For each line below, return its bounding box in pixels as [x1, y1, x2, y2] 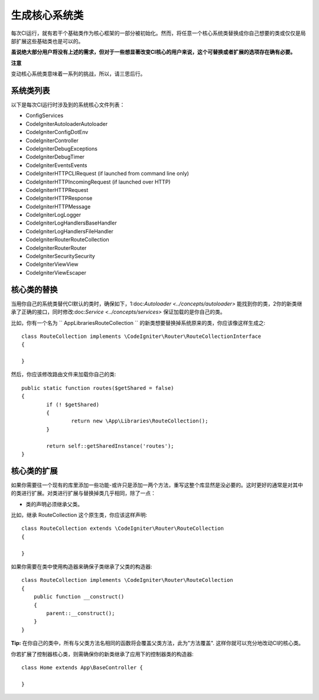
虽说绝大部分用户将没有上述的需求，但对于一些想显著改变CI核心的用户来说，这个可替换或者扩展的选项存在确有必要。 [11, 48, 296, 56]
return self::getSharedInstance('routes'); [46, 442, 174, 449]
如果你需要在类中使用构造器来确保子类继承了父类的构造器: [11, 563, 153, 570]
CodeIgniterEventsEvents [25, 161, 88, 168]
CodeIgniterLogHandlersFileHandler [25, 227, 113, 235]
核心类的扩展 [11, 465, 58, 476]
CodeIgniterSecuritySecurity [25, 253, 96, 260]
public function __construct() [33, 594, 125, 600]
